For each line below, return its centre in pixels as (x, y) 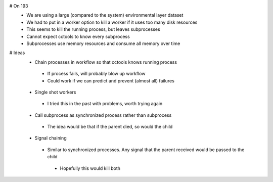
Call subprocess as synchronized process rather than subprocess (103, 115)
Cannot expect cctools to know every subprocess (78, 36)
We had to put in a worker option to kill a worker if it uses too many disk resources (112, 22)
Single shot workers (55, 92)
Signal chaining (51, 138)
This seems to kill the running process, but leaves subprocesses (93, 29)
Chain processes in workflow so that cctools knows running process (106, 62)
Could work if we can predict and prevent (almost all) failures (111, 80)
